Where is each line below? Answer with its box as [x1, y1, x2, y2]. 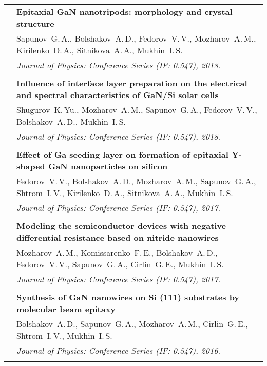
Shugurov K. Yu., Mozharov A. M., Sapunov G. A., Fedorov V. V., [16, 104, 257, 115]
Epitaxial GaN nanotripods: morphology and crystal [16, 6, 233, 17]
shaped [16, 160, 45, 172]
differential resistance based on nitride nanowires [16, 232, 219, 243]
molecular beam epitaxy [16, 303, 116, 315]
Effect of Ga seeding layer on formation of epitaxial [16, 148, 228, 160]
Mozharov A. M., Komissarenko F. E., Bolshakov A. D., [16, 246, 218, 258]
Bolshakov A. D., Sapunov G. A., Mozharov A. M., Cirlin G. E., [16, 318, 248, 330]
